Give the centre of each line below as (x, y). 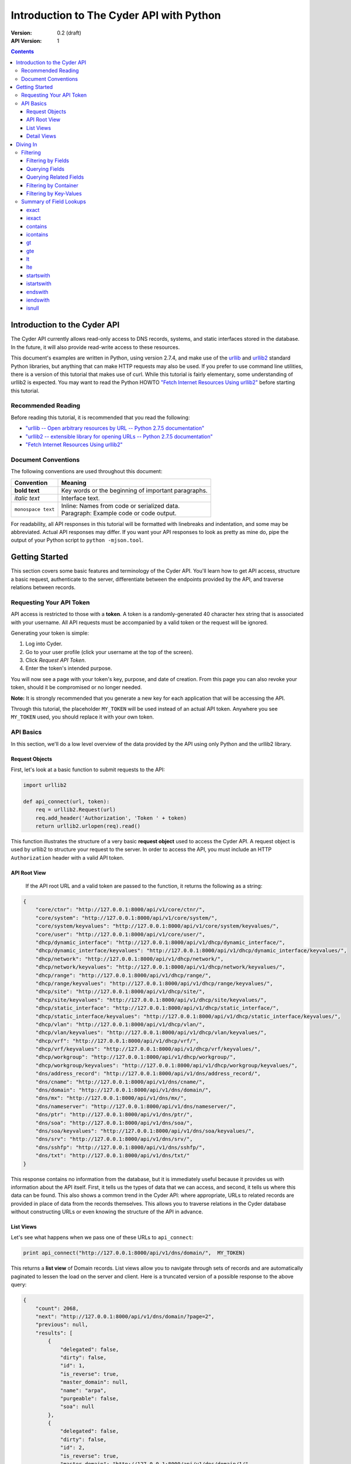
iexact (34, 218)
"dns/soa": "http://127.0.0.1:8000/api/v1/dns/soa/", (114, 1123)
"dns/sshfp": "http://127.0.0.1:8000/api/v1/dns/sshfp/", (120, 1147)
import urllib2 (45, 785)
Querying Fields (45, 169)
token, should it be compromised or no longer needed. (76, 687)
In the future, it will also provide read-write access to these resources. (95, 347)
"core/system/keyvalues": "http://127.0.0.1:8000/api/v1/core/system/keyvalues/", (157, 926)
